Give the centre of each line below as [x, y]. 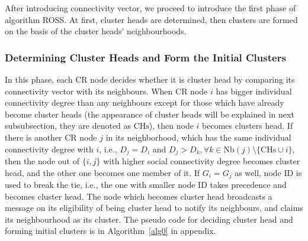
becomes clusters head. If [248, 126]
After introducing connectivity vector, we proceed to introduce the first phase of [150, 8]
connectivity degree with [49, 149]
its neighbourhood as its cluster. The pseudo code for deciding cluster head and [149, 219]
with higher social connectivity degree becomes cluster [202, 161]
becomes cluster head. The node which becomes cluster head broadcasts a [139, 196]
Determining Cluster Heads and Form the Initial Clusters [145, 57]
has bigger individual [254, 91]
